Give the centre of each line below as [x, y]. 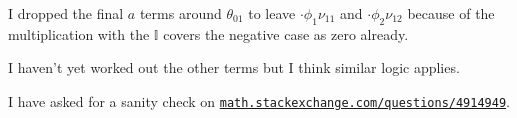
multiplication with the [79, 33]
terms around [180, 13]
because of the [451, 13]
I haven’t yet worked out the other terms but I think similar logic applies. [234, 67]
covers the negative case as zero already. [286, 33]
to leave [272, 13]
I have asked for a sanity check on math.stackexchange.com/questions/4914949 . [259, 100]
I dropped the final [66, 13]
